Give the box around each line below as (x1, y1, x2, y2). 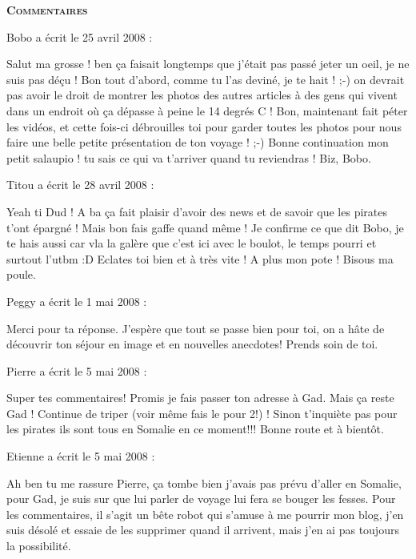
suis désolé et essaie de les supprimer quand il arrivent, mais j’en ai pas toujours (6, 521, 399, 538)
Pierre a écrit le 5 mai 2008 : (6, 362, 147, 379)
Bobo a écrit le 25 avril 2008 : (6, 28, 153, 45)
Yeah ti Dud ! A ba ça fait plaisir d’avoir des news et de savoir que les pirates (6, 203, 387, 219)
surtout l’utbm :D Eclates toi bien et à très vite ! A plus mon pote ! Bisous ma (6, 250, 394, 267)
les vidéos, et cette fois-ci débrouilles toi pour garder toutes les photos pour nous (6, 118, 402, 135)
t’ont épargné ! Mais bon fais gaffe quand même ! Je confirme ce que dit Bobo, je (6, 219, 404, 235)
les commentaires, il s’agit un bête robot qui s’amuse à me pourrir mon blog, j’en (6, 505, 404, 522)
